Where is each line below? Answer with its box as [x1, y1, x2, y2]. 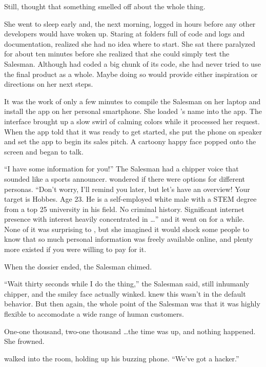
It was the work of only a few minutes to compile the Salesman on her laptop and [4, 95, 261, 106]
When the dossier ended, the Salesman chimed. [4, 261, 152, 272]
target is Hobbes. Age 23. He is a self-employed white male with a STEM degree [4, 194, 257, 204]
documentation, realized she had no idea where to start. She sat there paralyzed [4, 38, 256, 49]
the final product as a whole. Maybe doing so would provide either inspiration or [4, 68, 258, 79]
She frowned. [4, 336, 45, 346]
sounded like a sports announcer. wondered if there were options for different [4, 173, 245, 184]
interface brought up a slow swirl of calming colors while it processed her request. [4, 115, 260, 126]
